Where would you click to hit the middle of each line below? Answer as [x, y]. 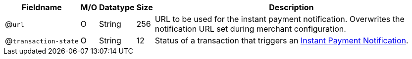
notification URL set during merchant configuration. [250, 29]
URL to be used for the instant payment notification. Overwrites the [280, 19]
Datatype [117, 7]
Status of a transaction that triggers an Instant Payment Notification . [282, 40]
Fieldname [42, 7]
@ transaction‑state [42, 40]
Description [291, 7]
